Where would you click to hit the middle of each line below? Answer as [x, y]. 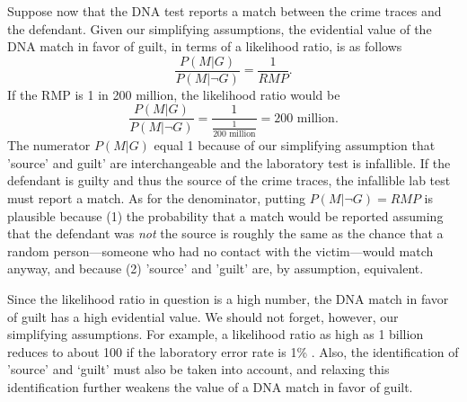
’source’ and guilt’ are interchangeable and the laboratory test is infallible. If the [229, 162]
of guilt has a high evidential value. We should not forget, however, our [203, 316]
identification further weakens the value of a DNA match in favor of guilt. [210, 386]
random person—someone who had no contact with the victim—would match [220, 250]
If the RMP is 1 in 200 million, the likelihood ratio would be [174, 94]
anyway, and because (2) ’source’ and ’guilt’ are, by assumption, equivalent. [216, 268]
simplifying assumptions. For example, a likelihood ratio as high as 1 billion [216, 334]
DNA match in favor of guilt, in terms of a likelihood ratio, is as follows [205, 46]
